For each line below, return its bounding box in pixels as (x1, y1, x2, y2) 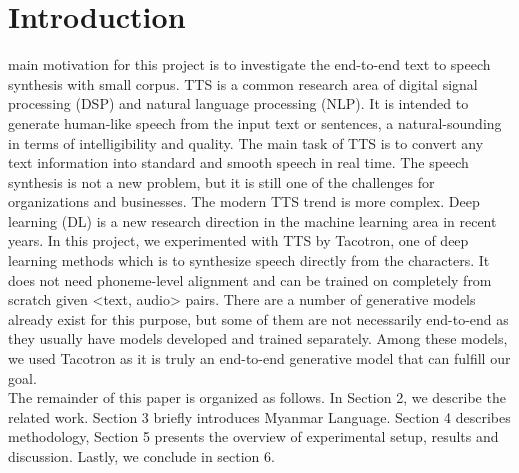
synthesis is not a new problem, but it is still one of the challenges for (8, 171, 435, 192)
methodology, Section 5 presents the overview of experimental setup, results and (8, 426, 499, 447)
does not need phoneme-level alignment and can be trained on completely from (8, 269, 492, 290)
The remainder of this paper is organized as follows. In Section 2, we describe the (8, 387, 506, 408)
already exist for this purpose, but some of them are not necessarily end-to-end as (8, 308, 509, 329)
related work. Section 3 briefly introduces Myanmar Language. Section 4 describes (8, 406, 511, 427)
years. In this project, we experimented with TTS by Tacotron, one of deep (8, 230, 469, 251)
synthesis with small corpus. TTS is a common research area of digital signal (8, 73, 478, 94)
